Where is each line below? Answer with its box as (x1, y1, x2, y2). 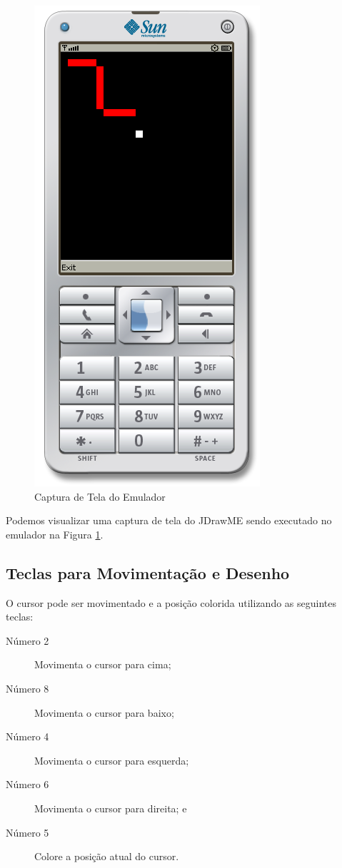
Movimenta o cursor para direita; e (34, 800, 187, 815)
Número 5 (6, 824, 49, 839)
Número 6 (6, 777, 49, 792)
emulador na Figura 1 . (6, 526, 104, 541)
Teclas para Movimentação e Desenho (6, 561, 290, 583)
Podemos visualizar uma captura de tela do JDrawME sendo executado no (6, 513, 332, 528)
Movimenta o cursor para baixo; (34, 705, 174, 720)
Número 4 (6, 729, 49, 744)
